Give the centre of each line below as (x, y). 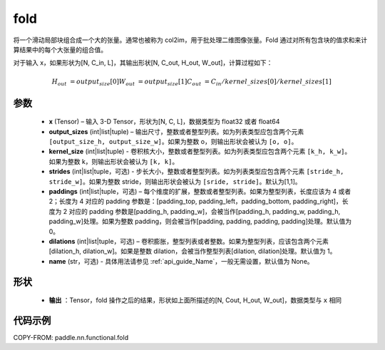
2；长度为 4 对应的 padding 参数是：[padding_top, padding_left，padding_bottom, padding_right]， (195, 201)
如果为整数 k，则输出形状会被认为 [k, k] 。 (114, 161)
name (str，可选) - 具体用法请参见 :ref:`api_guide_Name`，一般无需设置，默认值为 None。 (181, 261)
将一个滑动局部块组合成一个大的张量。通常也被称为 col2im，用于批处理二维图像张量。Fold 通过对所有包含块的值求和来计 (190, 40)
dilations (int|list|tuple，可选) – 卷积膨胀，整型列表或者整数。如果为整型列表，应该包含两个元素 (189, 241)
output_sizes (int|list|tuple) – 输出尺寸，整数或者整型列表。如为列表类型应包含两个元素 (176, 131)
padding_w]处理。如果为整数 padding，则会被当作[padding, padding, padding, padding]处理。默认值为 (200, 222)
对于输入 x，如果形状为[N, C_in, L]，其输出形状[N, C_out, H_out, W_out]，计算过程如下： (143, 63)
